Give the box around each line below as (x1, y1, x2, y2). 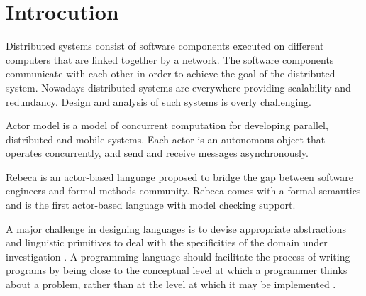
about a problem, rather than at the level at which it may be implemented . (6, 277, 336, 292)
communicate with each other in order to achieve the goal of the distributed (6, 66, 335, 81)
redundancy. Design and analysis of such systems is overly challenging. (6, 94, 312, 109)
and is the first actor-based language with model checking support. (6, 197, 296, 212)
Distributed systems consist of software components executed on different (6, 38, 324, 53)
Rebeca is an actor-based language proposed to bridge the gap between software (6, 169, 353, 184)
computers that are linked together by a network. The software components (6, 52, 334, 67)
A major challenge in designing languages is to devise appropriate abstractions (6, 221, 347, 236)
